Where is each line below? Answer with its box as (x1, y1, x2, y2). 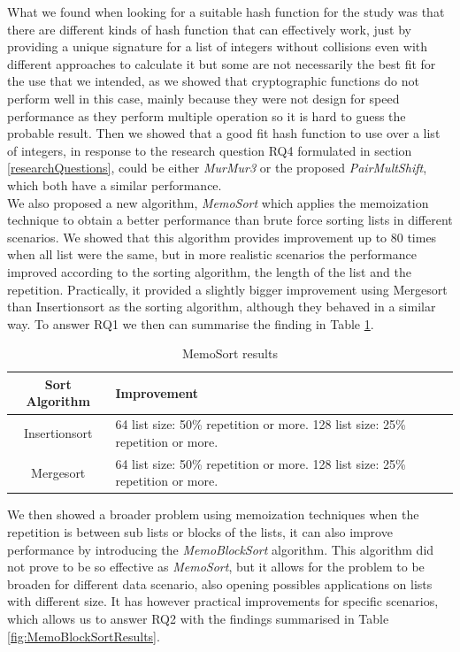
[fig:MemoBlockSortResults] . (7, 626, 160, 645)
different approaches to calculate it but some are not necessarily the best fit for (7, 54, 436, 73)
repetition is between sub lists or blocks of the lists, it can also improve (7, 523, 393, 541)
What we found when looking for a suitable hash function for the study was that (7, 3, 445, 20)
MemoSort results (182, 344, 278, 363)
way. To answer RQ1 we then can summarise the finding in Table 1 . (7, 314, 374, 333)
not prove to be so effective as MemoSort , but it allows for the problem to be (7, 557, 425, 576)
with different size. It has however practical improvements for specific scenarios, (7, 592, 439, 610)
